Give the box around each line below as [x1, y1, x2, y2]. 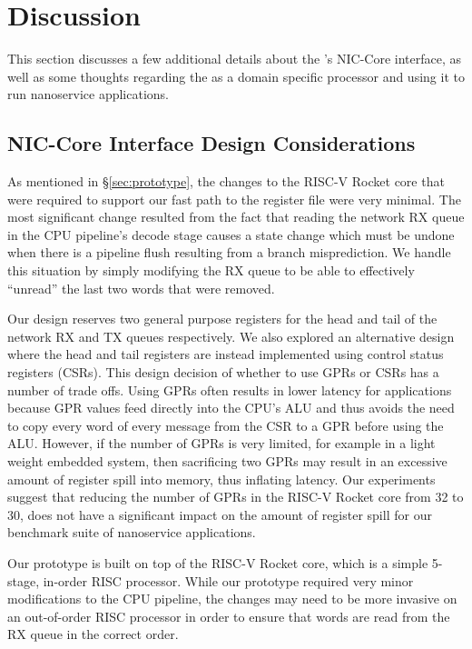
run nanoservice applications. [7, 85, 169, 104]
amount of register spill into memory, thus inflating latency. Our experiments [7, 469, 436, 488]
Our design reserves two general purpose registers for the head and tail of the [7, 309, 438, 328]
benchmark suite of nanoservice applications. [7, 523, 256, 542]
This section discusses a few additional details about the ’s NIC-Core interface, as [7, 49, 462, 68]
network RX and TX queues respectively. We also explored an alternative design [7, 326, 455, 345]
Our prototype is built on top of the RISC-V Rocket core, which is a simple [7, 553, 428, 572]
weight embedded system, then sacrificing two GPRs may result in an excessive [7, 452, 447, 471]
